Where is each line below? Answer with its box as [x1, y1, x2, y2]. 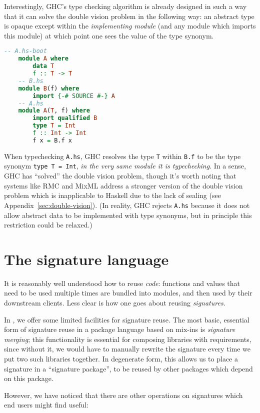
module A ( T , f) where [18, 107, 90, 114]
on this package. [4, 373, 53, 383]
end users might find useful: [4, 399, 89, 410]
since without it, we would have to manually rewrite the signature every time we [4, 343, 250, 354]
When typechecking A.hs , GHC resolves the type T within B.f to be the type [4, 150, 241, 161]
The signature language [4, 248, 169, 269]
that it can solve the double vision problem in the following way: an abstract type [4, 10, 254, 21]
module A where [18, 55, 68, 62]
